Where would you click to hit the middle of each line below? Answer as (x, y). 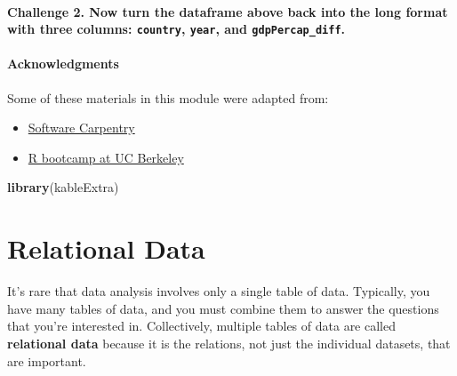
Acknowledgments (63, 64)
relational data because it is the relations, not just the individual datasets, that (229, 343)
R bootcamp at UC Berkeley (106, 157)
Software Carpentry (81, 128)
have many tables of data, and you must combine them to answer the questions (223, 308)
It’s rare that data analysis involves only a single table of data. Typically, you (219, 291)
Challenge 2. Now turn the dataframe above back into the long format (228, 11)
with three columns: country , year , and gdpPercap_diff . (176, 29)
